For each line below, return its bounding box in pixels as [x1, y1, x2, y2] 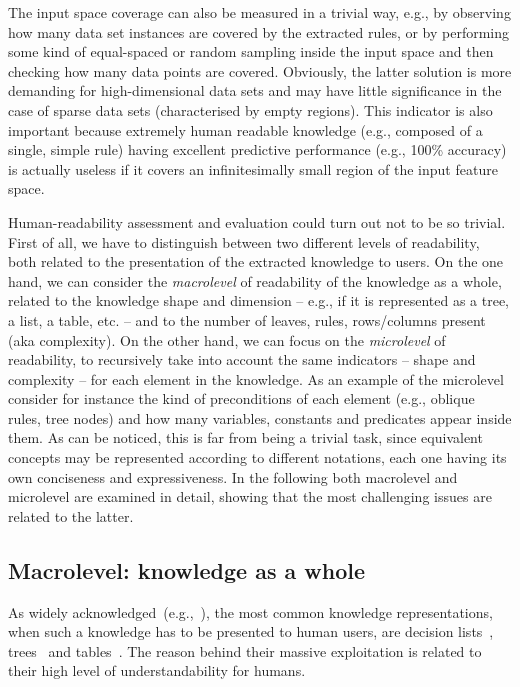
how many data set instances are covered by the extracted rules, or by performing [8, 21, 510, 42]
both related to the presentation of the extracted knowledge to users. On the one [8, 251, 504, 272]
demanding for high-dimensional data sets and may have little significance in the [8, 80, 502, 101]
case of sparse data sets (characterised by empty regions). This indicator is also [8, 99, 493, 120]
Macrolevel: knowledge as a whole [8, 554, 365, 585]
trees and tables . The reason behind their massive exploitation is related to [8, 640, 482, 661]
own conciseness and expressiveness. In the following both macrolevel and [8, 466, 458, 487]
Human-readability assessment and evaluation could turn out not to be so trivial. [8, 211, 506, 232]
